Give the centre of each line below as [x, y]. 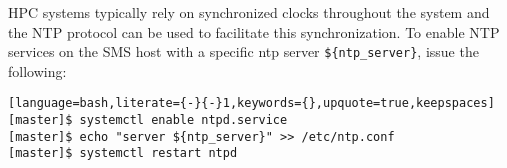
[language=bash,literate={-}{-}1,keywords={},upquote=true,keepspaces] [251, 103]
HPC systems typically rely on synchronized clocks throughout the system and [249, 12]
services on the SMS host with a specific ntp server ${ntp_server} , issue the [243, 51]
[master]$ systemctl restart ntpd [123, 153]
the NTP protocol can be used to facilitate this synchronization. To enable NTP [254, 31]
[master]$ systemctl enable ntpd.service [148, 120]
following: [37, 70]
